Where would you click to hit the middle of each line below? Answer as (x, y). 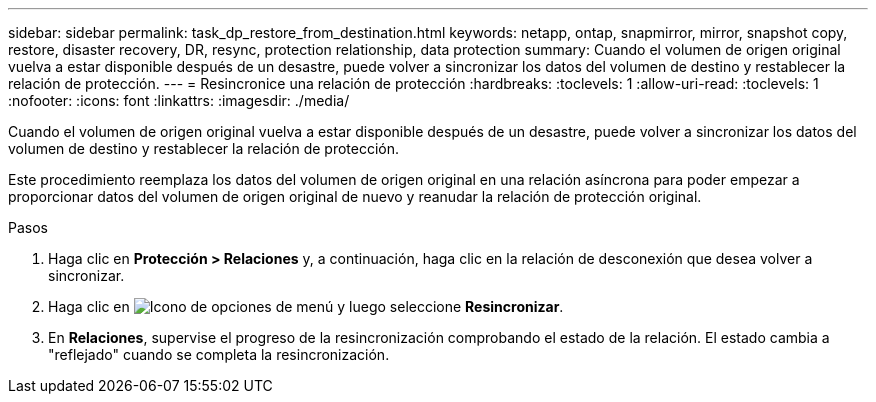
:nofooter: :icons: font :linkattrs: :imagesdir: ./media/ (179, 100)
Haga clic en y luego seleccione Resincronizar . (306, 306)
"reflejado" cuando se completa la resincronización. (219, 354)
